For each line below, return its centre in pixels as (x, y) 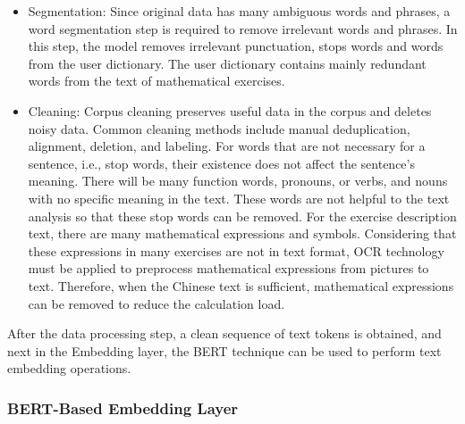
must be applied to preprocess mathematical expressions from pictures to (228, 268)
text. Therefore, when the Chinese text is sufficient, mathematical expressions (241, 285)
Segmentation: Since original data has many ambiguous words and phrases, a (239, 11)
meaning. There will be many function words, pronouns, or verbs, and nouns (238, 181)
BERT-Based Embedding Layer (123, 407)
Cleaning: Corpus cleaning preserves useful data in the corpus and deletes (230, 110)
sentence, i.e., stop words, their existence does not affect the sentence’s (221, 163)
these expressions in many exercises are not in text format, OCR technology (236, 250)
